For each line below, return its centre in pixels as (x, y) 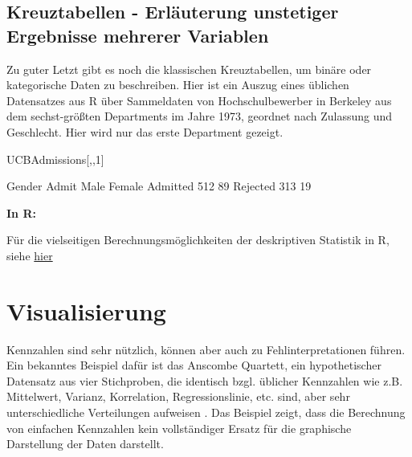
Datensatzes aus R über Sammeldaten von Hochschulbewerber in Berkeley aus (199, 100)
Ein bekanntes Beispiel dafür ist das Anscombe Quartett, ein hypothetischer (194, 365)
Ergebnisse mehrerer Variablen (138, 35)
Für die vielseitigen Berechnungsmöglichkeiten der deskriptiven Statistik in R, (198, 240)
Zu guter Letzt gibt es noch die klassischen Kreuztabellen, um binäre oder (189, 69)
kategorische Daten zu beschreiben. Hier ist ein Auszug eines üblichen (178, 85)
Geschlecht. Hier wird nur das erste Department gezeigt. (145, 131)
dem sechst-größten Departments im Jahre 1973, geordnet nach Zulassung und (200, 116)
